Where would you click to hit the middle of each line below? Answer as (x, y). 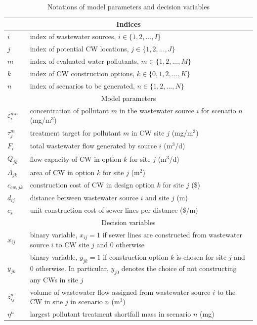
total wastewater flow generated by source (93, 146)
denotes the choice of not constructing (179, 268)
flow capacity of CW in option (76, 159)
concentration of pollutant (69, 110)
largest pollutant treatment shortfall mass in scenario (110, 314)
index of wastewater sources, (73, 36)
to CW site (73, 245)
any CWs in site (54, 279)
